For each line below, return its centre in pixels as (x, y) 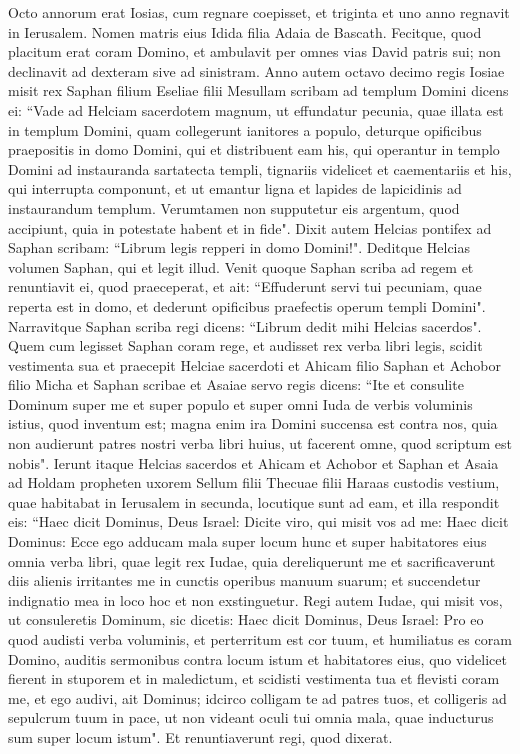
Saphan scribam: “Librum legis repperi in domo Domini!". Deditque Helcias (239, 247)
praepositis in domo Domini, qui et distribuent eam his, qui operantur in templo (254, 149)
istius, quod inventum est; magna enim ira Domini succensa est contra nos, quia (253, 423)
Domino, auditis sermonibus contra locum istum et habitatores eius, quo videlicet (257, 658)
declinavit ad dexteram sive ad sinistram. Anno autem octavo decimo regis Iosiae (256, 70)
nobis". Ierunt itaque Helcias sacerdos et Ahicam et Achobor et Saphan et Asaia (253, 462)
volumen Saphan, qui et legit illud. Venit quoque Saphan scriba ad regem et (241, 266)
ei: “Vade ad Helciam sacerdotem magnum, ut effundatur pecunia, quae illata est (256, 109)
